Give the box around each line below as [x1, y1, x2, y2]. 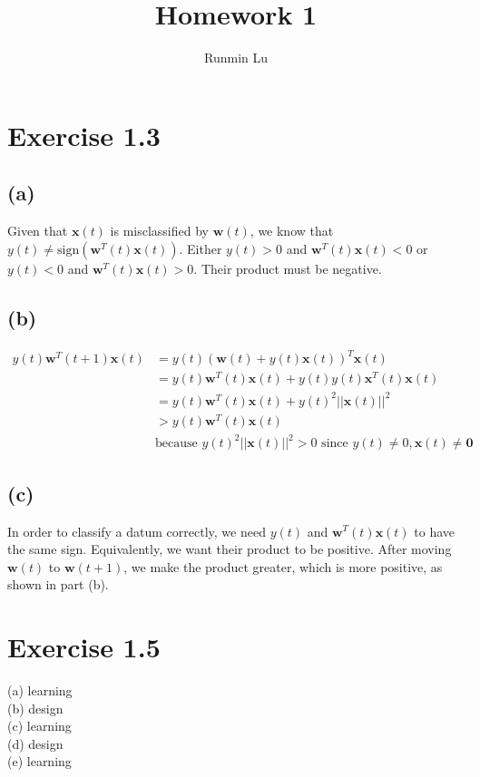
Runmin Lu [203, 48, 268, 67]
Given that [7, 221, 68, 240]
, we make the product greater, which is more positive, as [123, 557, 443, 576]
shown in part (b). [7, 575, 109, 594]
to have [414, 521, 456, 540]
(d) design [7, 733, 64, 753]
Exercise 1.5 [7, 628, 161, 665]
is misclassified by [110, 221, 209, 240]
